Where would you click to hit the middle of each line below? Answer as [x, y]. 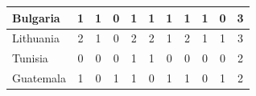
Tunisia [30, 58]
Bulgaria [36, 17]
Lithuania [36, 38]
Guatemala [39, 78]
